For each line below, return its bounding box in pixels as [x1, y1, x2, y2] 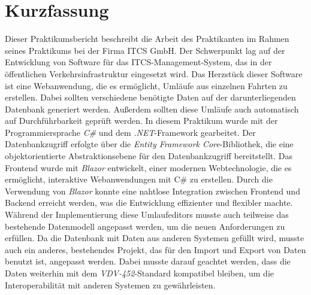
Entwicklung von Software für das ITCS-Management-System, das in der [5, 56, 272, 68]
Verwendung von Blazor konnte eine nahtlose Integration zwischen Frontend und [5, 184, 300, 197]
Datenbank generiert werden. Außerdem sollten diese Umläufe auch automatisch [5, 102, 299, 115]
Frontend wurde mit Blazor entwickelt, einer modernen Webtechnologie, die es [5, 161, 292, 174]
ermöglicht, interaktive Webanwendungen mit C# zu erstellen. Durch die [5, 173, 273, 185]
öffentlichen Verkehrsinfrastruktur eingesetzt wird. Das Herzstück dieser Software [5, 67, 303, 80]
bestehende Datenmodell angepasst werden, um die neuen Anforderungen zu [5, 220, 285, 232]
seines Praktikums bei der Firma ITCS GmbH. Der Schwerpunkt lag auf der [5, 44, 285, 56]
